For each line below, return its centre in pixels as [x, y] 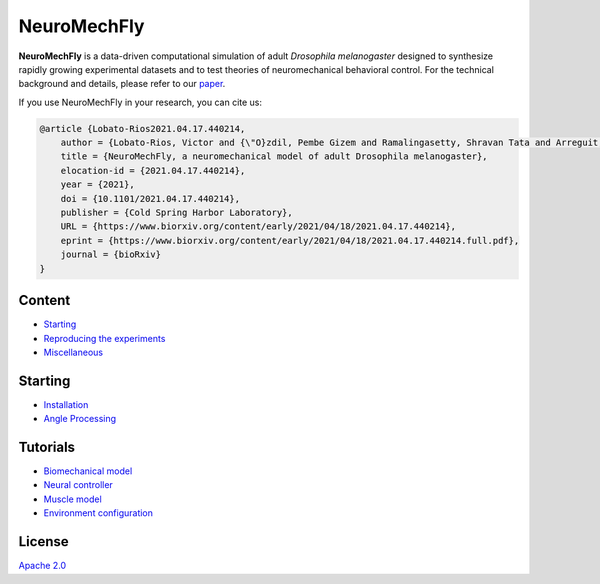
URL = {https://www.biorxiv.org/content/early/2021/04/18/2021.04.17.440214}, [258, 226]
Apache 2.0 [42, 566]
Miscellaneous [73, 352]
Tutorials [46, 447]
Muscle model [72, 499]
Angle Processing [80, 419]
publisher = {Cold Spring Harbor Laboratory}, [177, 213]
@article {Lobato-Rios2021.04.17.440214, [142, 128]
